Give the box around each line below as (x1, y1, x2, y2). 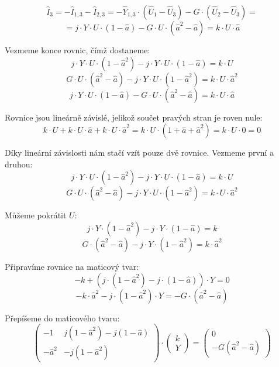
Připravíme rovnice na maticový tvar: (5, 260, 139, 272)
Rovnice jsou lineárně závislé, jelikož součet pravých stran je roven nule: (5, 111, 263, 123)
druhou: (5, 157, 33, 170)
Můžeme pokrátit (5, 209, 67, 221)
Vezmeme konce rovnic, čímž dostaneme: (5, 44, 150, 56)
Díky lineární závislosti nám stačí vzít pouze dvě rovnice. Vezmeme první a (5, 146, 274, 159)
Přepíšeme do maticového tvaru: (5, 311, 120, 324)
